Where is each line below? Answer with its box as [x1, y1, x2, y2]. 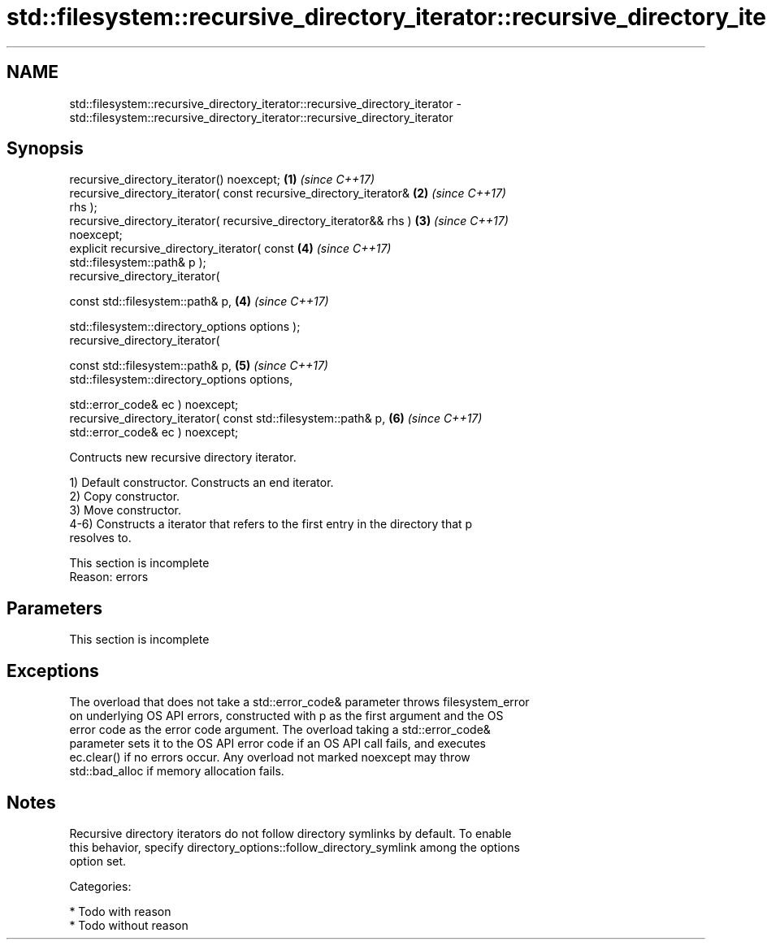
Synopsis [6, 138, 84, 159]
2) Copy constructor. [69, 489, 180, 504]
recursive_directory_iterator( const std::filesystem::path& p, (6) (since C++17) [69, 411, 483, 426]
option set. [69, 853, 127, 868]
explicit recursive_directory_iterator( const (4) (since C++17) [69, 241, 392, 256]
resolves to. [69, 531, 132, 545]
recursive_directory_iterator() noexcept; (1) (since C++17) [69, 172, 375, 187]
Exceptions [6, 660, 99, 681]
